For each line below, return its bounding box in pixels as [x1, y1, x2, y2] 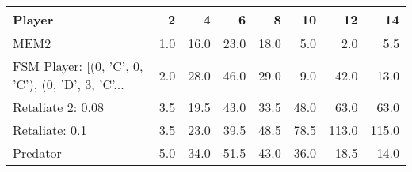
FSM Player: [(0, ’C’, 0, [13, 57, 143, 75]
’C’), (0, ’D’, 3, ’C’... [13, 75, 124, 93]
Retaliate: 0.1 [13, 121, 87, 139]
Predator [13, 144, 62, 162]
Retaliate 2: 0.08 [13, 98, 104, 116]
